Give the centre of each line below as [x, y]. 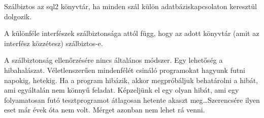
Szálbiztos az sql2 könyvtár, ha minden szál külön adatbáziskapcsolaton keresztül [130, 6]
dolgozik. [18, 16]
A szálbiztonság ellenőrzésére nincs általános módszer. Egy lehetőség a [113, 60]
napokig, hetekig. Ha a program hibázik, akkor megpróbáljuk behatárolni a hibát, [131, 80]
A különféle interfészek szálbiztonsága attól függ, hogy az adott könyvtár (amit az [132, 33]
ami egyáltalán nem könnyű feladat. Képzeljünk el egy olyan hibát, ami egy [122, 90]
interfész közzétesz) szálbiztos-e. [54, 43]
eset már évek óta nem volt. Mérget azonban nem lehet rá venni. [105, 110]
